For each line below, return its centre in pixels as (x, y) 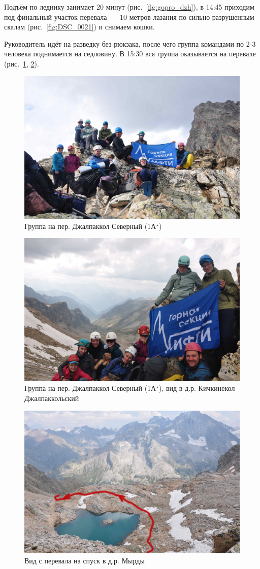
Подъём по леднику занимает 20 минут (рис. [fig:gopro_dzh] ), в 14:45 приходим (129, 7)
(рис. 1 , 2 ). (22, 63)
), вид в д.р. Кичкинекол (197, 388)
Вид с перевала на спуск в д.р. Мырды (85, 560)
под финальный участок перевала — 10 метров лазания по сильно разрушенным (129, 16)
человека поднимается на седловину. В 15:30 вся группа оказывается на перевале (130, 54)
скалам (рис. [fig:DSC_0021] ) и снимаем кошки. (79, 27)
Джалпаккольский (52, 398)
